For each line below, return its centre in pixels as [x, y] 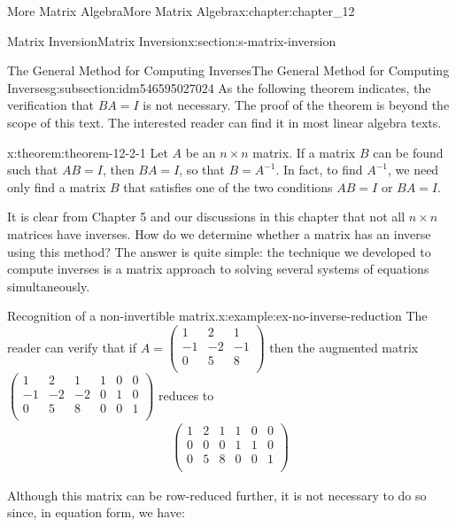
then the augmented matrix [344, 347]
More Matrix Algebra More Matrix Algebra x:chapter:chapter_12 [181, 11]
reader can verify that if [72, 347]
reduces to [186, 395]
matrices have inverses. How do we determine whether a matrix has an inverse [219, 233]
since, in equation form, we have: [96, 512]
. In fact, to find [319, 170]
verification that [51, 105]
